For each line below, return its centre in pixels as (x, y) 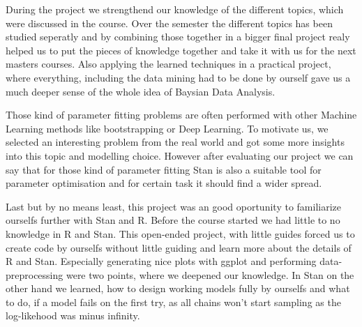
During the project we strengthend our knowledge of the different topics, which (175, 9)
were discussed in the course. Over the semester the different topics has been (169, 23)
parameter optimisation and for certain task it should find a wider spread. (164, 183)
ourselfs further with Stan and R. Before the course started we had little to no (173, 220)
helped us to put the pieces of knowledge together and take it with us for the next (181, 50)
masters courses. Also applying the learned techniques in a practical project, (168, 64)
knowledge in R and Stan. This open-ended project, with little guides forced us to (180, 233)
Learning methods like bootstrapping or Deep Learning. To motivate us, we (167, 128)
